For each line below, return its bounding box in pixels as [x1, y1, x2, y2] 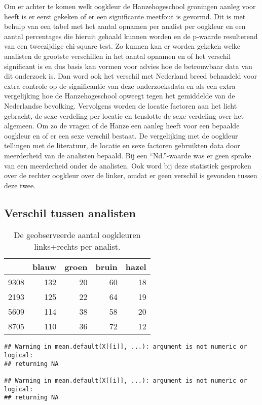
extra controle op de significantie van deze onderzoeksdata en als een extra [4, 80, 236, 91]
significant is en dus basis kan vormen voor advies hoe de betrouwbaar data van [4, 60, 252, 71]
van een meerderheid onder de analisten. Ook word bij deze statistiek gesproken [4, 160, 251, 171]
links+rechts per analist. [34, 241, 121, 253]
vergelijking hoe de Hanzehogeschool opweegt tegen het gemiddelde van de [4, 90, 235, 101]
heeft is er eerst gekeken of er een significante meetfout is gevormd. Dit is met [4, 11, 246, 21]
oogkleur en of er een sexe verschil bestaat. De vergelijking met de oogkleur [4, 130, 238, 141]
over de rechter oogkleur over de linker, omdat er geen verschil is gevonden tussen [4, 170, 257, 181]
